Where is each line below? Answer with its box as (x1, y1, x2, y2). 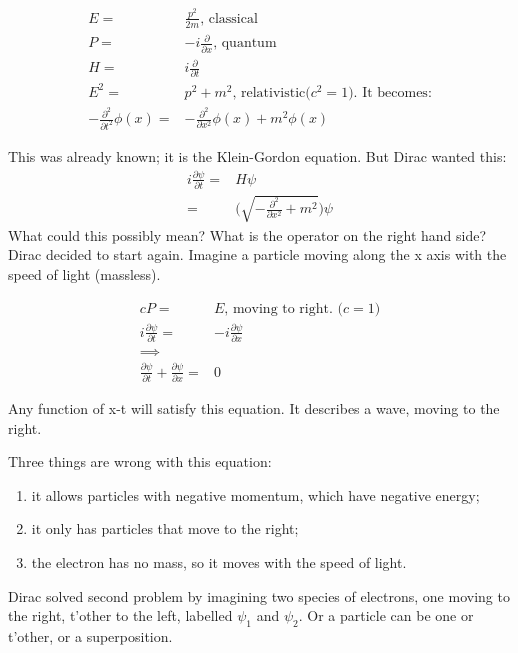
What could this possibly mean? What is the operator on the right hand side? (8, 224, 487, 245)
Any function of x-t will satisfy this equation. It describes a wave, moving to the (8, 397, 500, 418)
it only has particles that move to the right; (31, 518, 299, 539)
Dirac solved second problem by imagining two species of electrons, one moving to (8, 585, 510, 606)
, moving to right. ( (224, 301, 343, 316)
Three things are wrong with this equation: (8, 451, 272, 472)
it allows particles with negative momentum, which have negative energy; (31, 484, 480, 505)
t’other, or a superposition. (8, 625, 173, 646)
